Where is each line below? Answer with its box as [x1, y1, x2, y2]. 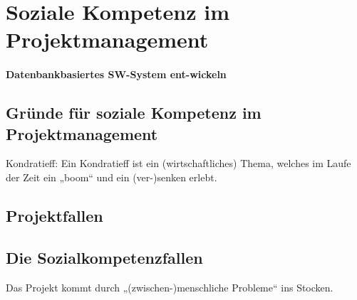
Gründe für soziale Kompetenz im [6, 102, 262, 124]
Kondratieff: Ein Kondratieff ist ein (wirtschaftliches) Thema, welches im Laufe [6, 156, 351, 171]
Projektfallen [6, 204, 103, 226]
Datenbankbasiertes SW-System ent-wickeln [6, 67, 227, 82]
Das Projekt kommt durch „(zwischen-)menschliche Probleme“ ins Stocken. [6, 279, 333, 294]
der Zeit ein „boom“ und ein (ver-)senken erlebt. [6, 169, 217, 184]
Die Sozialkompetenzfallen [6, 246, 203, 268]
